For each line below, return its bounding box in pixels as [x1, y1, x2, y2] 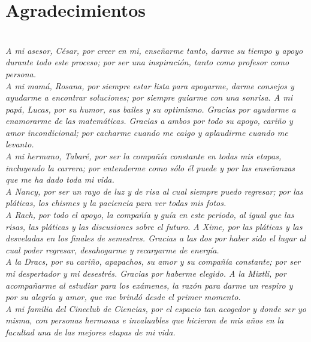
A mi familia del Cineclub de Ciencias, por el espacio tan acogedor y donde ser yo [5, 302, 306, 314]
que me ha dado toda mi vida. [5, 173, 114, 186]
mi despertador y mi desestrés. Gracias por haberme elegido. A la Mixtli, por [5, 267, 286, 279]
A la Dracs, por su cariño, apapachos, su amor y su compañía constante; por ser [5, 255, 301, 268]
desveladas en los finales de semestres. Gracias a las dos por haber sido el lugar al [5, 232, 306, 244]
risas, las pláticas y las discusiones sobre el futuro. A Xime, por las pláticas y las [5, 220, 303, 232]
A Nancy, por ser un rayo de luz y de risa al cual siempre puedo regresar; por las [5, 184, 303, 197]
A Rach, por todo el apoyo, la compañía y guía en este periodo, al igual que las [5, 208, 294, 221]
